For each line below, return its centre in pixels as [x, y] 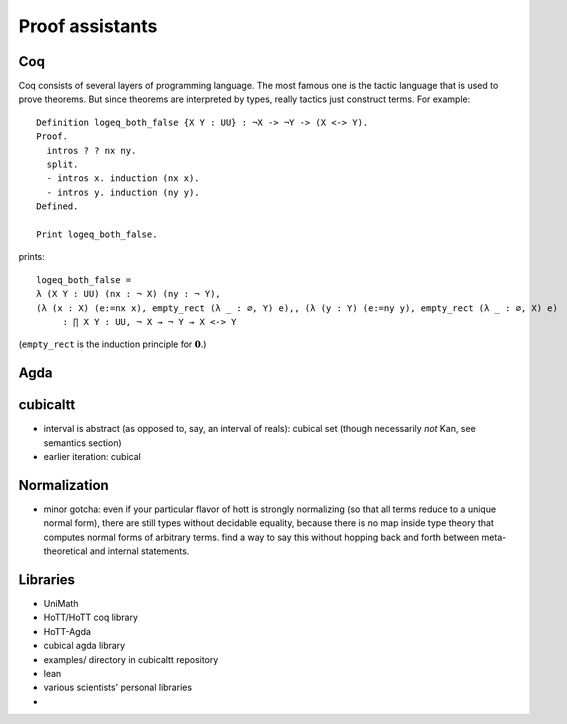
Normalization [63, 485]
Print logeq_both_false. [97, 234]
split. [62, 164]
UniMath [61, 603]
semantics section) [82, 442]
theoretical [65, 551]
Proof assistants [88, 26]
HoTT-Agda [67, 631]
